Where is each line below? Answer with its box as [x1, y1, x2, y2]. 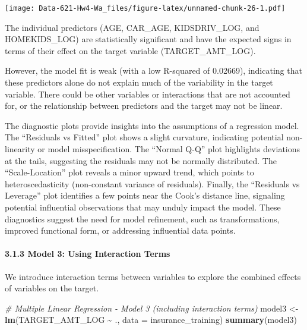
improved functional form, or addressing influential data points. [5, 224, 236, 237]
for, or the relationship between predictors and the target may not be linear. [5, 99, 283, 112]
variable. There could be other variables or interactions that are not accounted [5, 87, 290, 100]
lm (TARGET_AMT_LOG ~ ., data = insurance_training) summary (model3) [5, 313, 297, 326]
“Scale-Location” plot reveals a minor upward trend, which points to [5, 166, 254, 178]
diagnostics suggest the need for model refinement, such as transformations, [5, 212, 280, 225]
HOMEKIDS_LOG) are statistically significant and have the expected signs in [5, 33, 292, 45]
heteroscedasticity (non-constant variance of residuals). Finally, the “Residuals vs [5, 177, 300, 190]
